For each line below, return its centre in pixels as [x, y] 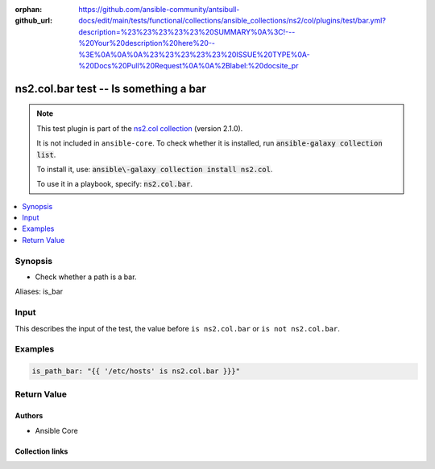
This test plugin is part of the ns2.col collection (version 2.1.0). [140, 128]
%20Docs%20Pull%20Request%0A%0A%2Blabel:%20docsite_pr [188, 65]
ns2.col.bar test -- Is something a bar [111, 88]
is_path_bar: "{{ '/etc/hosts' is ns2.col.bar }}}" [136, 371]
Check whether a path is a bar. [86, 277]
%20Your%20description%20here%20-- [147, 43]
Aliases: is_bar [39, 292]
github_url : [33, 21]
